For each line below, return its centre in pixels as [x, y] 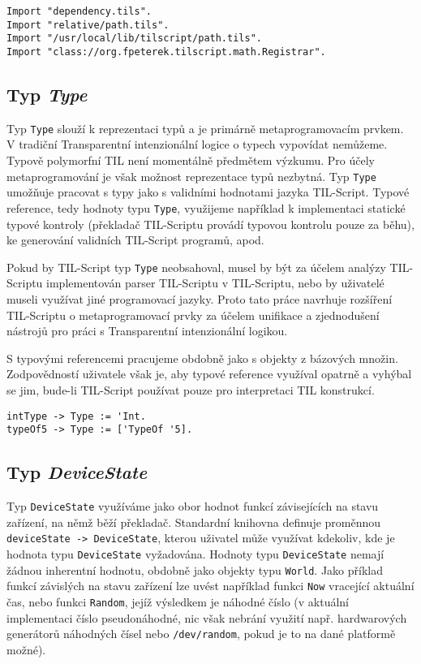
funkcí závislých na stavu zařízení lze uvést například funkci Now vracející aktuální [210, 586]
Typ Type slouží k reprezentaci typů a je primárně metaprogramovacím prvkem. [205, 128]
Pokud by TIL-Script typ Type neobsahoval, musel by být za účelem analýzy [196, 267]
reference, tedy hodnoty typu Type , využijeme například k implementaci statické [206, 207]
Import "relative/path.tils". [88, 25]
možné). [26, 649]
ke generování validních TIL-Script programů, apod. [135, 240]
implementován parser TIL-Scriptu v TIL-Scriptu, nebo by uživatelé [215, 283]
